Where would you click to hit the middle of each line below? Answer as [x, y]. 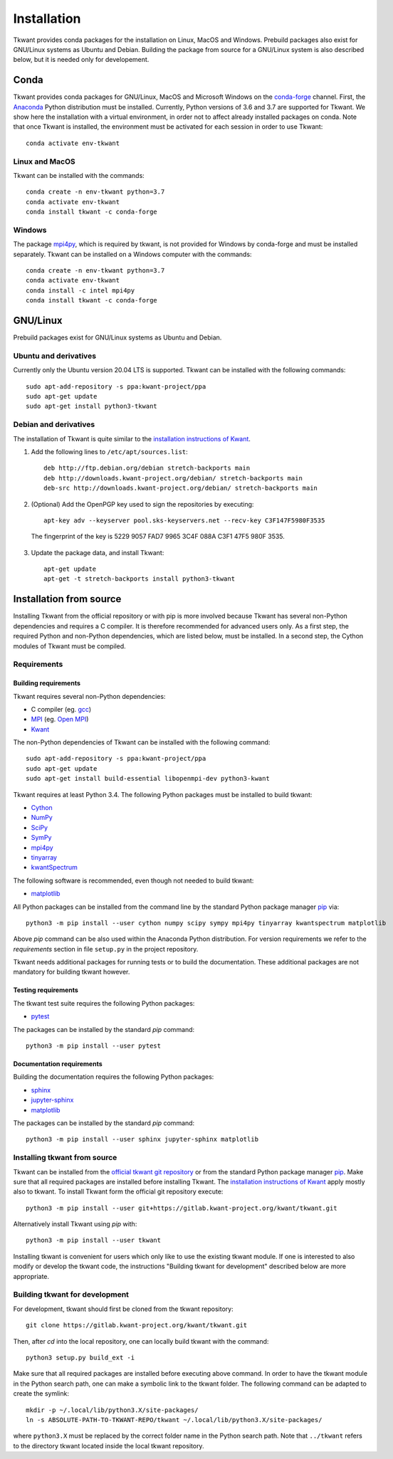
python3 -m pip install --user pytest [94, 1046]
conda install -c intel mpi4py [80, 290]
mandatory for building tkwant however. [72, 972]
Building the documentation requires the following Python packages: [114, 1077]
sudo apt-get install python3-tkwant [92, 406]
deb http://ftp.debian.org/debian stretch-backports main [147, 468]
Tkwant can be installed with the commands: [79, 175]
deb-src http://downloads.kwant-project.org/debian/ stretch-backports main [181, 488]
